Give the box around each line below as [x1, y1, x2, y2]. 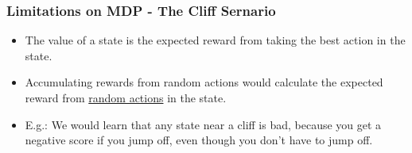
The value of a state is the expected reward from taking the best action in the [25, 32, 406, 48]
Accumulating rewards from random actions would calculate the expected [25, 74, 383, 90]
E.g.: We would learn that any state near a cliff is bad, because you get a [25, 116, 382, 132]
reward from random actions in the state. [25, 90, 227, 105]
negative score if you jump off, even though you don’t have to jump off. [25, 132, 373, 148]
